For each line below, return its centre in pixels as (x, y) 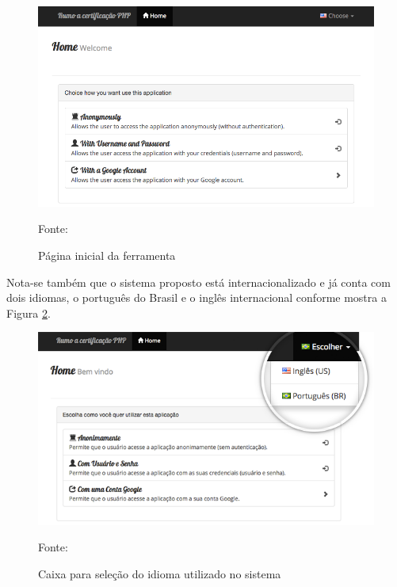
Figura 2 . (29, 313)
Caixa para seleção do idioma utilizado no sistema (160, 573)
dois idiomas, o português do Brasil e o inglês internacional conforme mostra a (197, 297)
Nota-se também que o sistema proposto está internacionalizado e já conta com (198, 282)
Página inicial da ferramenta (107, 255)
